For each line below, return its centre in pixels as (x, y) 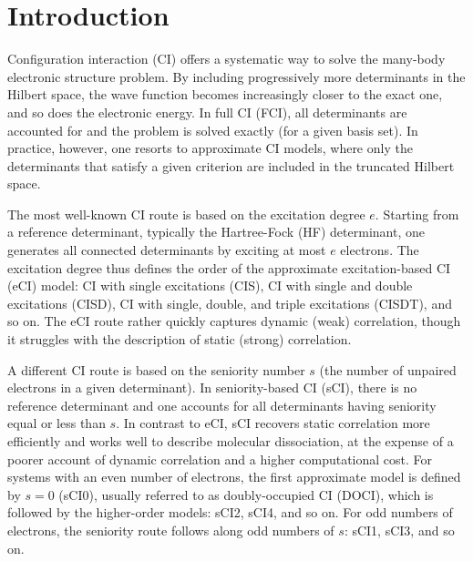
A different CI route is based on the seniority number (156, 369)
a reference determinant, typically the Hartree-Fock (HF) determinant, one (216, 232)
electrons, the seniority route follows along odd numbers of (171, 530)
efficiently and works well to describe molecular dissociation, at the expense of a (231, 441)
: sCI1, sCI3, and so (399, 530)
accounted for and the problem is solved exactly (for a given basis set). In (213, 130)
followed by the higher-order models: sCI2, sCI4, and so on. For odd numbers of (230, 512)
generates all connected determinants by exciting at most (167, 250)
